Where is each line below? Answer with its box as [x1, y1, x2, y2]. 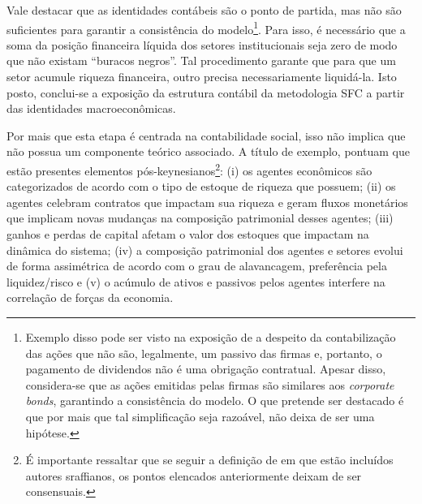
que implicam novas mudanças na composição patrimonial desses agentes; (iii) [6, 209, 394, 226]
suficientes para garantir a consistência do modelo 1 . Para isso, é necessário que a [6, 18, 406, 37]
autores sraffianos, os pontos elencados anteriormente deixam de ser [25, 467, 362, 484]
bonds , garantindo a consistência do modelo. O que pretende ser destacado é [25, 392, 404, 409]
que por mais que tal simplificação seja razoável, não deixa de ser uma [25, 407, 375, 424]
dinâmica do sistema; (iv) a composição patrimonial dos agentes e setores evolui [6, 241, 403, 258]
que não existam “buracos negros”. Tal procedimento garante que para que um [6, 52, 396, 69]
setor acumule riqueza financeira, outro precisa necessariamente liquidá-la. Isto [6, 68, 397, 85]
